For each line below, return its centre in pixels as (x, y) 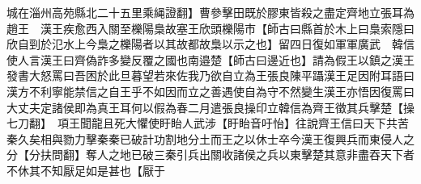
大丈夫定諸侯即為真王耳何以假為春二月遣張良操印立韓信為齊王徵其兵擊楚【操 (210, 107)
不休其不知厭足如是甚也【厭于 (86, 170)
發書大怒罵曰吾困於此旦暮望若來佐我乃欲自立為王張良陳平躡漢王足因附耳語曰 (210, 75)
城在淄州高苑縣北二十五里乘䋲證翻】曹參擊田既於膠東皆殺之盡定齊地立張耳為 (210, 12)
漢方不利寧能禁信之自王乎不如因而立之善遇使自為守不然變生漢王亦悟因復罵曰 (210, 91)
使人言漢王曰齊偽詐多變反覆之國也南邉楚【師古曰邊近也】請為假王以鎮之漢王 (210, 59)
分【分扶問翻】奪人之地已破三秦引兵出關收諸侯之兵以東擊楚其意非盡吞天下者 (210, 155)
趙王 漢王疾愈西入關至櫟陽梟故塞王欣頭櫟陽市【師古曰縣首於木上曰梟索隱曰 (210, 28)
